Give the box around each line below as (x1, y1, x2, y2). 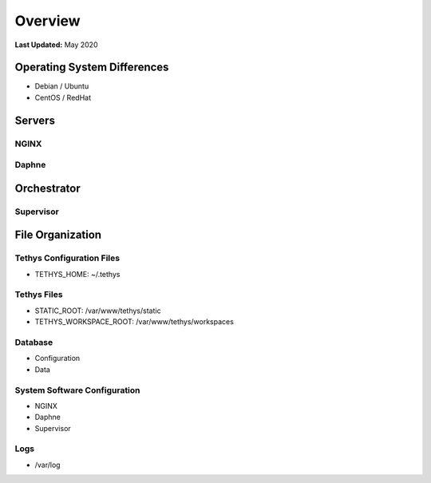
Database (14, 337, 53, 348)
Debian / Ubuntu (34, 81, 89, 91)
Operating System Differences (14, 61, 169, 74)
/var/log (34, 460, 61, 469)
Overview (14, 12, 81, 30)
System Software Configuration (14, 384, 140, 395)
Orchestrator (14, 181, 81, 195)
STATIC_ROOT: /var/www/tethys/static (34, 306, 161, 315)
